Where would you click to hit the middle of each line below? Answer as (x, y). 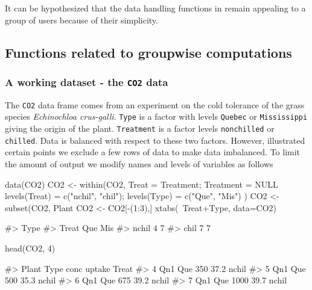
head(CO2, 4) (30, 248)
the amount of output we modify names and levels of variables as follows (139, 163)
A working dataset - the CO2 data (87, 82)
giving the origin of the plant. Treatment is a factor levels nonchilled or (140, 128)
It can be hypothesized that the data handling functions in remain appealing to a (155, 8)
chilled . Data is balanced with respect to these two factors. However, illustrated (155, 140)
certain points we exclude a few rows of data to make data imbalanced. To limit (153, 152)
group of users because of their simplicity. (81, 20)
